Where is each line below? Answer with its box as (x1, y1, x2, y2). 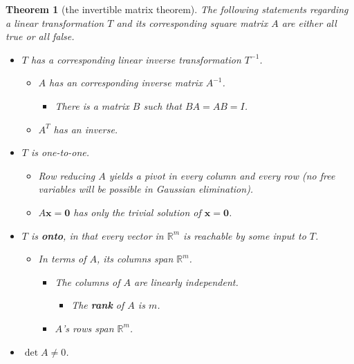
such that (143, 98, 182, 113)
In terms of (38, 251, 86, 266)
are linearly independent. (134, 274, 239, 289)
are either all (281, 15, 337, 30)
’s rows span (62, 320, 114, 335)
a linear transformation (6, 15, 104, 30)
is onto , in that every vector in (30, 228, 164, 242)
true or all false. (6, 29, 75, 44)
